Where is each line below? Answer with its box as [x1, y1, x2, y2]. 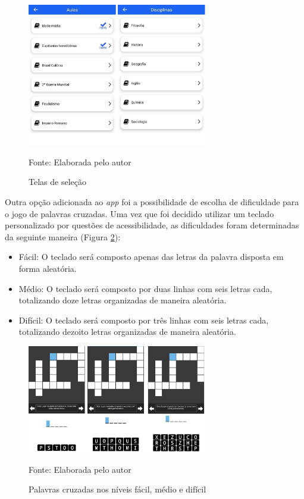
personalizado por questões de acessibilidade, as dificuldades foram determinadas [5, 219, 299, 231]
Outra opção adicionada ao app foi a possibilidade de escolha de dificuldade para [5, 196, 299, 208]
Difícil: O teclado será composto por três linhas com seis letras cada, [18, 313, 269, 326]
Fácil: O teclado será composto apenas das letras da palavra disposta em [18, 250, 284, 263]
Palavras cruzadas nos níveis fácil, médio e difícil [29, 483, 206, 495]
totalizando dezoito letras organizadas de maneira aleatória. [18, 325, 236, 338]
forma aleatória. [18, 262, 77, 274]
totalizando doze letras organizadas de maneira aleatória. [18, 294, 227, 306]
